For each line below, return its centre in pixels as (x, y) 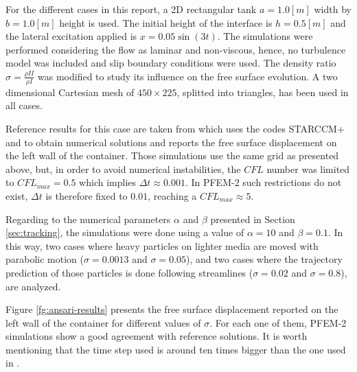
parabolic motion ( (45, 259)
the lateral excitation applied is (71, 36)
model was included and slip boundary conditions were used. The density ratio (171, 63)
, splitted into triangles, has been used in (263, 92)
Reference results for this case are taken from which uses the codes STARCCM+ (175, 128)
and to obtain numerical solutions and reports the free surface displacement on (171, 142)
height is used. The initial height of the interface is (166, 22)
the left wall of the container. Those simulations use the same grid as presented (172, 155)
